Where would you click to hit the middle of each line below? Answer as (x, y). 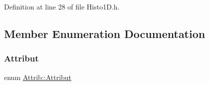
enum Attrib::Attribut (38, 77)
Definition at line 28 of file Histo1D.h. (62, 6)
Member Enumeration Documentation (105, 33)
